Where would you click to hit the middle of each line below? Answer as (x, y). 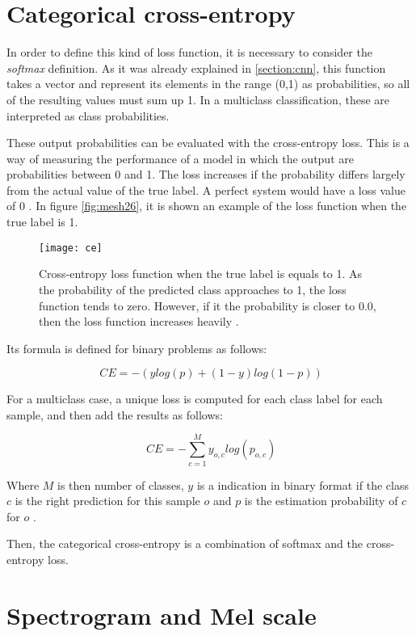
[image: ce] (71, 248)
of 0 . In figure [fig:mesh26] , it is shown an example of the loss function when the (207, 206)
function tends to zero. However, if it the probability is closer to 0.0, (208, 305)
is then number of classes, (121, 484)
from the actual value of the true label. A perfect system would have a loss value (206, 190)
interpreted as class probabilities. (88, 115)
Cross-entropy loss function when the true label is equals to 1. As (201, 274)
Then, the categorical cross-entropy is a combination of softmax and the (185, 543)
